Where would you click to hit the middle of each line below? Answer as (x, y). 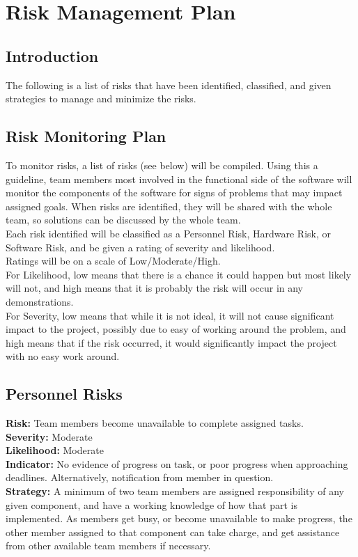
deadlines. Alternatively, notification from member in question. (140, 477)
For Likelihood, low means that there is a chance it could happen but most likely (179, 274)
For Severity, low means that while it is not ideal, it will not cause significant (170, 315)
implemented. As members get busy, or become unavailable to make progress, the (179, 518)
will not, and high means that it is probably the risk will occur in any (154, 288)
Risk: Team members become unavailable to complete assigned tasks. (155, 423)
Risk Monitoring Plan (86, 136)
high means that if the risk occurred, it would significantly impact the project (171, 342)
